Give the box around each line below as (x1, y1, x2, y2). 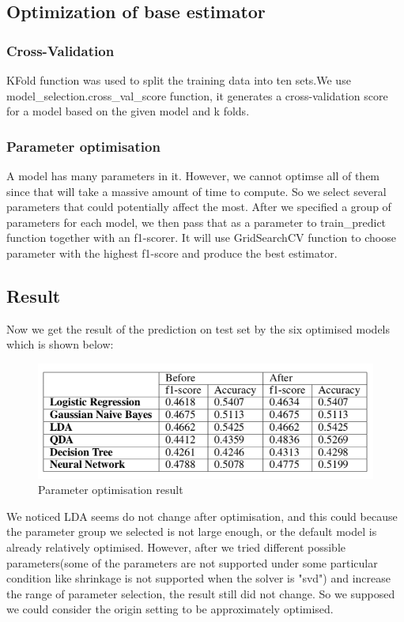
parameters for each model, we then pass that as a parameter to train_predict (6, 213, 387, 230)
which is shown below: (6, 336, 114, 352)
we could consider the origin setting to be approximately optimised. (6, 601, 334, 617)
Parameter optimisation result (38, 481, 183, 498)
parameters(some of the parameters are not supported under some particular (6, 554, 378, 571)
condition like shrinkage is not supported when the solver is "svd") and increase (6, 570, 391, 586)
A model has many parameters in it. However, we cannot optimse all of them (6, 168, 380, 183)
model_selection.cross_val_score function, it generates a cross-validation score (6, 87, 388, 104)
